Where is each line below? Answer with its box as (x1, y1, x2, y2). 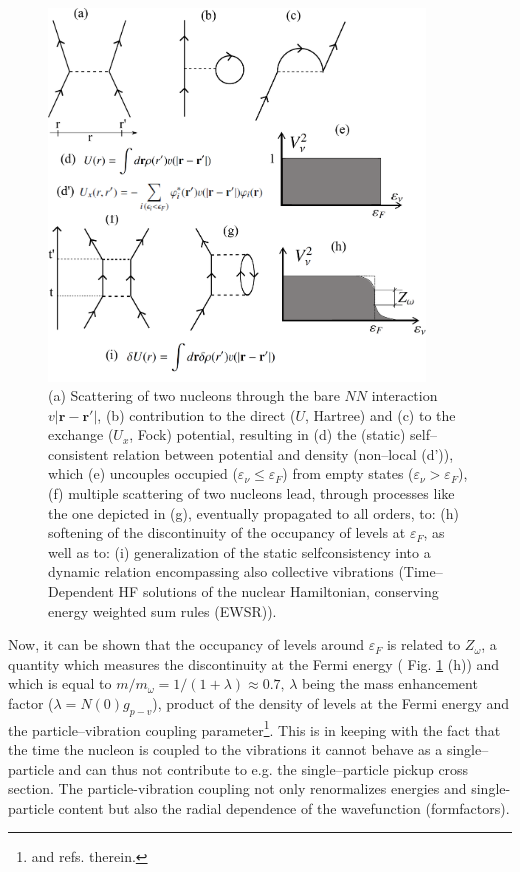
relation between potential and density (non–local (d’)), (113, 443, 454, 464)
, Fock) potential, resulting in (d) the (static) (129, 424, 406, 445)
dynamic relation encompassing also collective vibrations (48, 561, 394, 582)
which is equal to (8, 673, 112, 694)
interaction (371, 385, 438, 406)
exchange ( (48, 424, 114, 445)
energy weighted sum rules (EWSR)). (48, 600, 277, 621)
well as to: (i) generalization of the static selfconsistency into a (48, 541, 431, 562)
